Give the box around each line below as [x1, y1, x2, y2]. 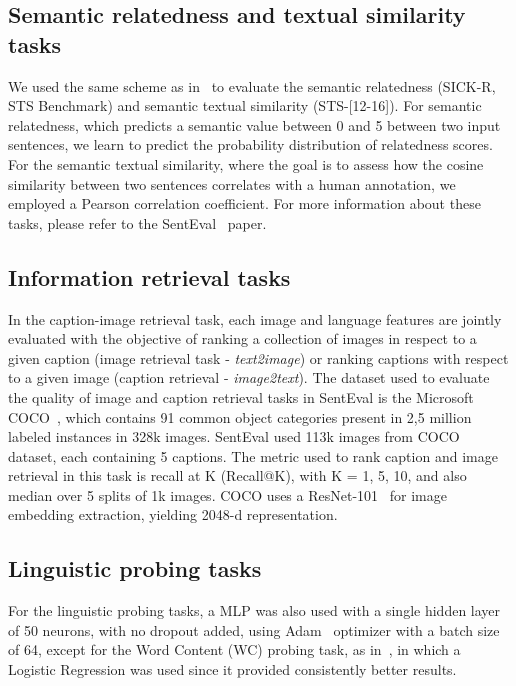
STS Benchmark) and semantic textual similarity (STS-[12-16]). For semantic [8, 95, 482, 116]
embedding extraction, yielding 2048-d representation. [8, 504, 338, 525]
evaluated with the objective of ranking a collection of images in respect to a [8, 328, 477, 349]
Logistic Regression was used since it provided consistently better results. [8, 659, 457, 680]
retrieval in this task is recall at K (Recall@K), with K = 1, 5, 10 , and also [8, 465, 467, 486]
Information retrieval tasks [8, 261, 291, 292]
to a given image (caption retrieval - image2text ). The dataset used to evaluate [8, 367, 490, 388]
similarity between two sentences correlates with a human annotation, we [8, 173, 456, 194]
